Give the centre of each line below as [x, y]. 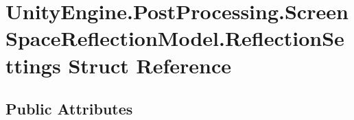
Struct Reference [150, 65]
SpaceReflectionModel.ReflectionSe [175, 38]
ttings [33, 65]
